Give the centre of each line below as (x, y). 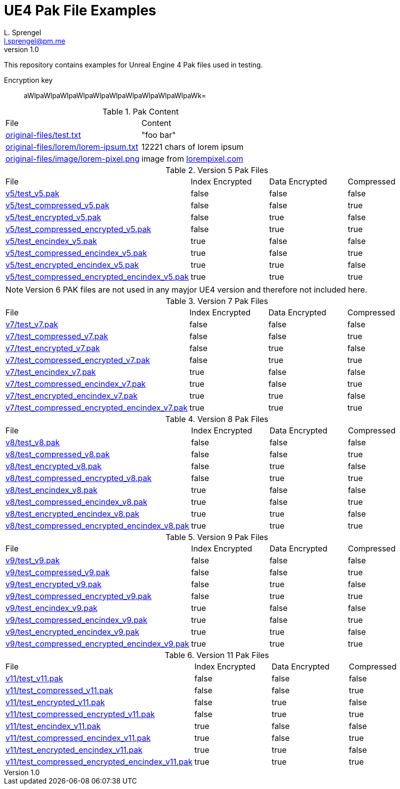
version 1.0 (22, 49)
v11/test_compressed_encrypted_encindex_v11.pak (99, 761)
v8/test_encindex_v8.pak (51, 490)
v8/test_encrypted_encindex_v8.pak (73, 514)
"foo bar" (158, 135)
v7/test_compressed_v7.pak (57, 336)
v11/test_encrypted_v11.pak (55, 702)
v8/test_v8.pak (33, 442)
